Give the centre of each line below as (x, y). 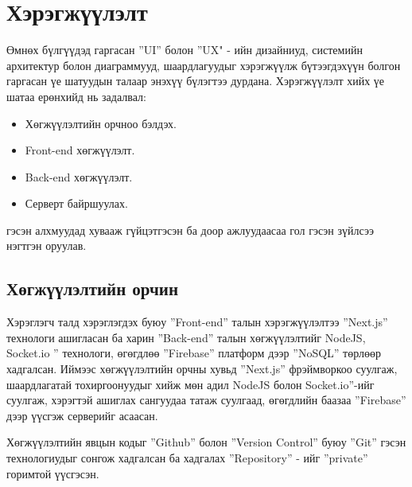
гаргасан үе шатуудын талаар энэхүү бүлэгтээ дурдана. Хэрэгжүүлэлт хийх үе (196, 81)
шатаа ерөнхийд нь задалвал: (76, 96)
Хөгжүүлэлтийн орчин (93, 288)
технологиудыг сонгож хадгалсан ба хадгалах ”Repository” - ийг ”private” (187, 458)
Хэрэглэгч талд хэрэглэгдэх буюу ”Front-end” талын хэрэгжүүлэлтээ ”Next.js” (197, 322)
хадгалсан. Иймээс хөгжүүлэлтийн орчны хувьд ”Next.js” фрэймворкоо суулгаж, (202, 369)
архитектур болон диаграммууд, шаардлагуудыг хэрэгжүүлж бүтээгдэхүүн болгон (204, 65)
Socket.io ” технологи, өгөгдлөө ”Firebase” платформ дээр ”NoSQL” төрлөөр (194, 353)
